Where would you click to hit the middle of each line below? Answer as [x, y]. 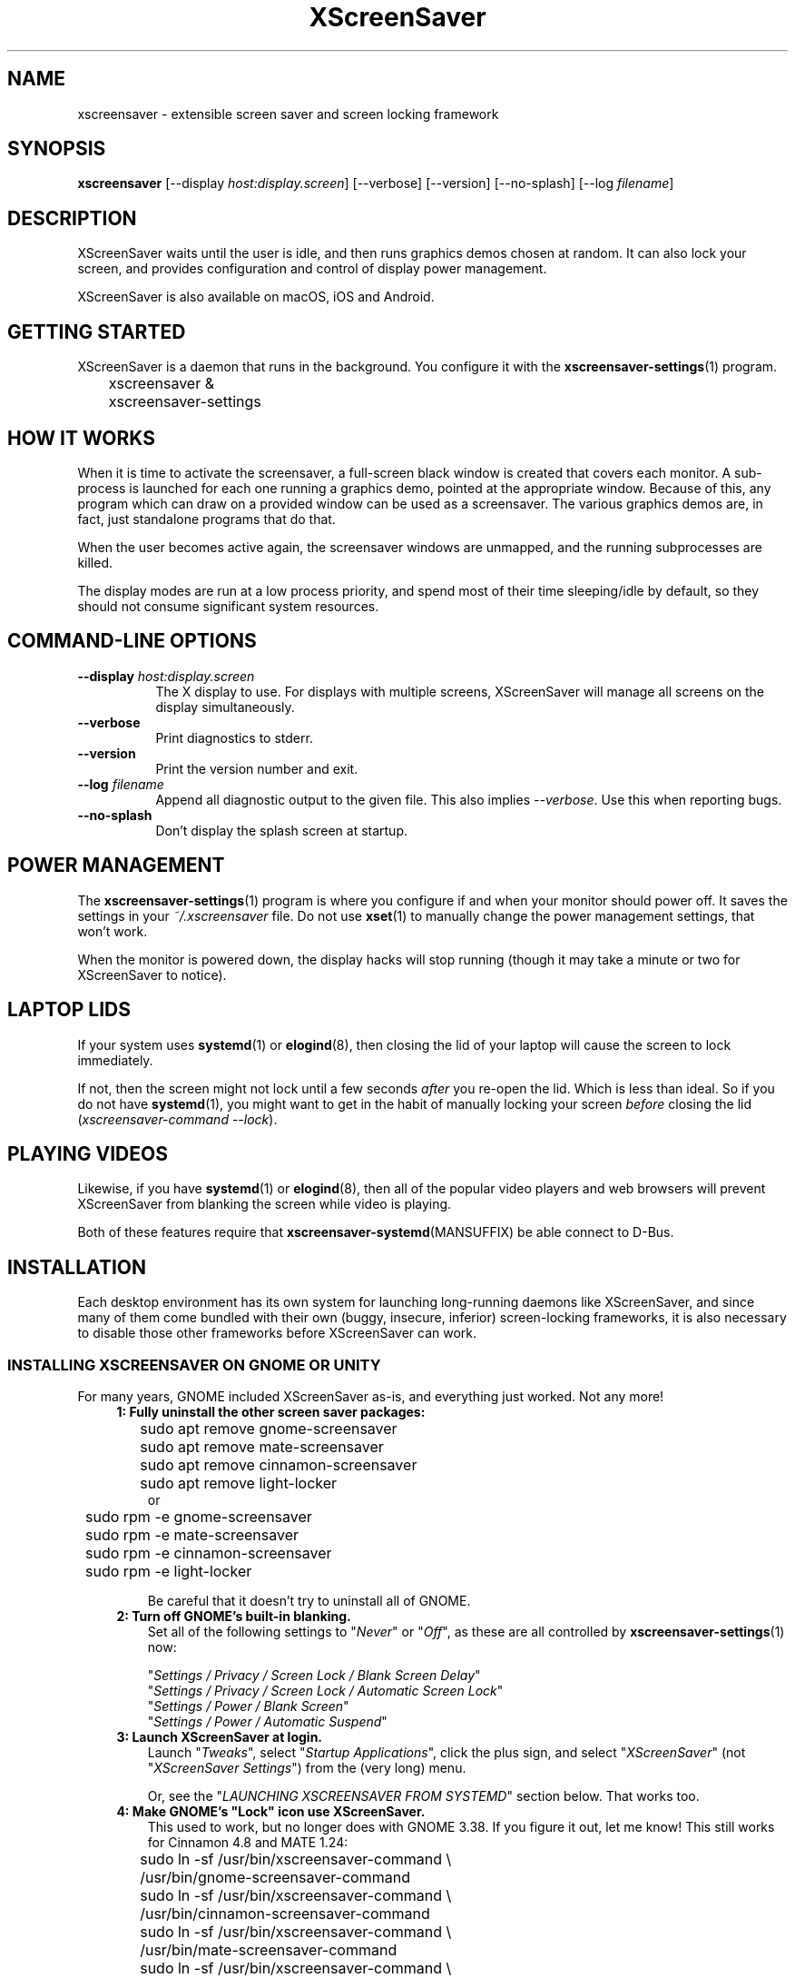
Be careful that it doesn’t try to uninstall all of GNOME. [309, 1600]
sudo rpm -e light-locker [169, 1571]
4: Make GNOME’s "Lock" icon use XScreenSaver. [271, 1811]
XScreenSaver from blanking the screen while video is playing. [265, 1204]
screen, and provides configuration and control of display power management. [312, 269]
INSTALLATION [77, 1267]
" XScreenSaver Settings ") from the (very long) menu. [307, 1767]
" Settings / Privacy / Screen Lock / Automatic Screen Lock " [325, 1690]
